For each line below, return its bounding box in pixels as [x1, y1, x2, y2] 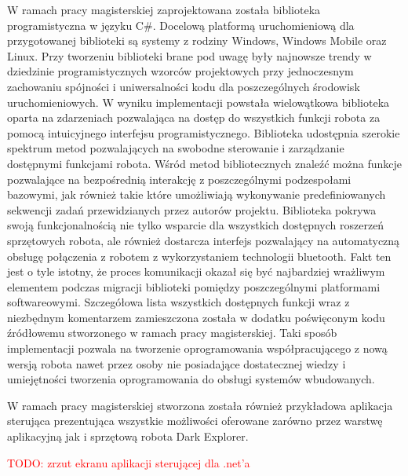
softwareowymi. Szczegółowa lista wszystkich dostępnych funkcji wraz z [7, 294, 350, 310]
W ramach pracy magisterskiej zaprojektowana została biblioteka [7, 2, 321, 17]
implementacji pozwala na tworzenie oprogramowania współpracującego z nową [7, 340, 388, 357]
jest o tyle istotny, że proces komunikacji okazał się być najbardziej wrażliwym [7, 263, 385, 280]
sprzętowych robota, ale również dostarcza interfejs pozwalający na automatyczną [7, 232, 400, 248]
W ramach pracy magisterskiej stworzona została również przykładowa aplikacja [7, 397, 393, 413]
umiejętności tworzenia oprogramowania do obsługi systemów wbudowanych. [7, 371, 375, 387]
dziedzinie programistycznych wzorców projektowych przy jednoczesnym [7, 63, 354, 79]
